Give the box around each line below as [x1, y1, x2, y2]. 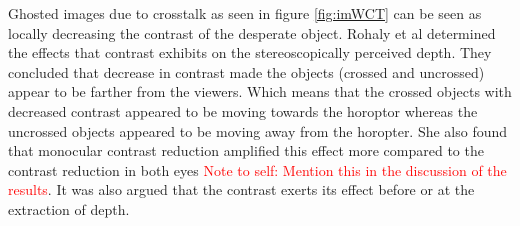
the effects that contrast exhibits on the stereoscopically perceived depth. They [8, 42, 492, 63]
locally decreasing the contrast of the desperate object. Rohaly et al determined [8, 22, 496, 43]
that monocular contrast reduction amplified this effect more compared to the [8, 140, 484, 161]
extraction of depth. [8, 198, 130, 219]
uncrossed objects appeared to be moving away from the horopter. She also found [8, 120, 508, 141]
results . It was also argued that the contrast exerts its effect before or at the [8, 179, 475, 200]
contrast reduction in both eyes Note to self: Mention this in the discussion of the [8, 159, 507, 180]
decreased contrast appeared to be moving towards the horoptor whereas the [8, 100, 478, 121]
